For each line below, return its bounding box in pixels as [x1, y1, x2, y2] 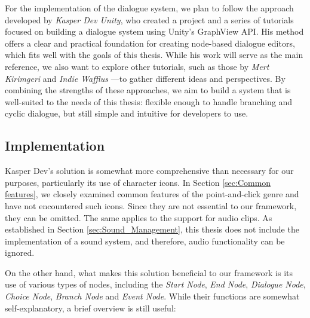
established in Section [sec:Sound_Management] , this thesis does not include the [5, 223, 299, 236]
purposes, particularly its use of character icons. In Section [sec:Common [5, 176, 271, 188]
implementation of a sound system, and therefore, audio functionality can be [5, 234, 285, 247]
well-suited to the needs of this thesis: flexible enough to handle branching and [5, 95, 293, 108]
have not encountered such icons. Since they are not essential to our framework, [5, 199, 297, 212]
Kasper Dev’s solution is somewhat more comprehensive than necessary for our [5, 164, 294, 177]
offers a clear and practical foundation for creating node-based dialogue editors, [5, 36, 295, 49]
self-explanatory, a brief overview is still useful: [5, 301, 176, 314]
